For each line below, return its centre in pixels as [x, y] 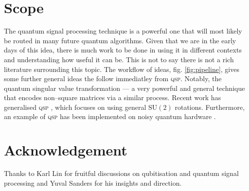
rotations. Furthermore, [210, 107]
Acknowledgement [66, 150]
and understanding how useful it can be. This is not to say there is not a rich [119, 59]
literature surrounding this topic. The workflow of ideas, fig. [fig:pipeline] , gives [122, 69]
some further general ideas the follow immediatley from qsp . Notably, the [113, 78]
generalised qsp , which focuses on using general [75, 107]
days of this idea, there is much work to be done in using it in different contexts [123, 50]
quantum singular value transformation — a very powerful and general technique [124, 88]
